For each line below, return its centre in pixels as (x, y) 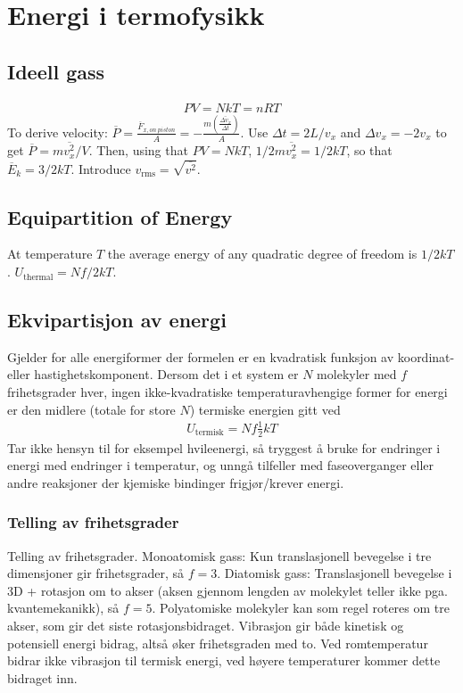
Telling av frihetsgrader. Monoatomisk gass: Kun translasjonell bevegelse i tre (219, 555)
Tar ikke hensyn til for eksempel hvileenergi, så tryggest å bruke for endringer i (224, 447)
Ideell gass (56, 71)
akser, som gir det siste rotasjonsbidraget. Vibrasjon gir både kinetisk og (206, 625)
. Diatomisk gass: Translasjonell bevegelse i (335, 573)
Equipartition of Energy (120, 216)
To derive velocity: (58, 132)
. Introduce (101, 168)
